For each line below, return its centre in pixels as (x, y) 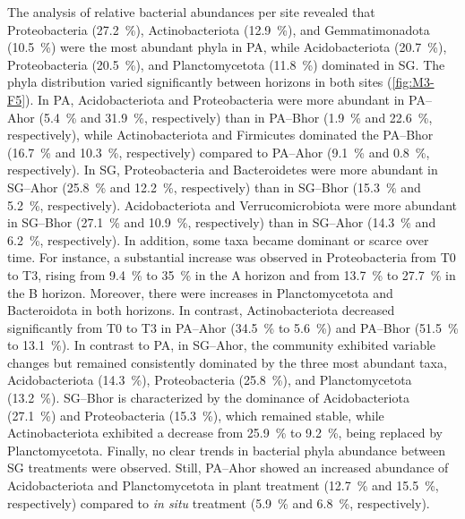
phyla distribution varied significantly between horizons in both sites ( (200, 82)
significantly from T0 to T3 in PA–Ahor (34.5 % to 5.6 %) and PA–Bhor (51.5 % (233, 327)
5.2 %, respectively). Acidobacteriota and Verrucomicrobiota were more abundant (232, 204)
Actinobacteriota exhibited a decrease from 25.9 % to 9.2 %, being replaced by (225, 433)
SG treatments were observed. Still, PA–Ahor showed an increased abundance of (228, 468)
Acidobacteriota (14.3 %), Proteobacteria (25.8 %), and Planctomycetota (210, 380)
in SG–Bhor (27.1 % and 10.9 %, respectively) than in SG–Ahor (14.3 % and (222, 222)
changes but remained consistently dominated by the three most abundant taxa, (227, 362)
